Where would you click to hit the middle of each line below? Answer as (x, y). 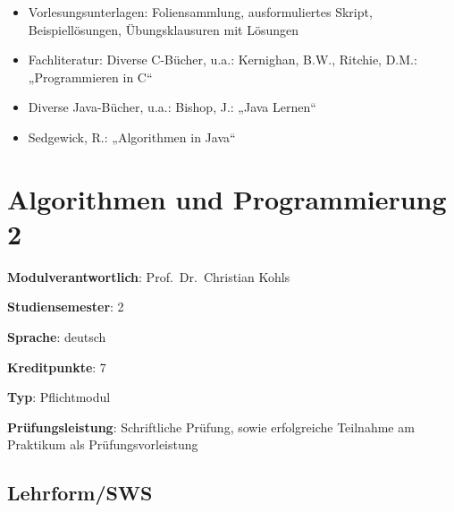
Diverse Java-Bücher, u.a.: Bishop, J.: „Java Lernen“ (172, 107)
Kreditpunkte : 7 (57, 367)
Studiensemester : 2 (66, 307)
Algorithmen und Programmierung (227, 198)
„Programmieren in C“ (90, 77)
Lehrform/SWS (80, 493)
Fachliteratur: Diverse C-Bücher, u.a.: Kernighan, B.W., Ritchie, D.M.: (223, 60)
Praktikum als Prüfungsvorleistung (103, 444)
